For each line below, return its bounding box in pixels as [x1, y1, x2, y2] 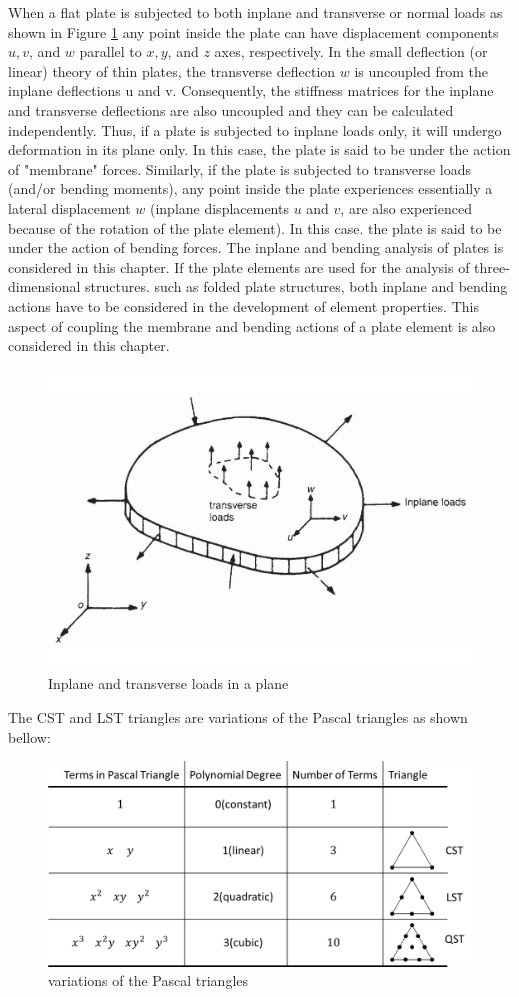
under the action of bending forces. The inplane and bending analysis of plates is [8, 237, 504, 258]
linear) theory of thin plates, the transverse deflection [8, 60, 336, 81]
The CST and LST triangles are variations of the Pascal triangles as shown [8, 706, 468, 727]
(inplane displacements [149, 197, 289, 218]
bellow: [8, 726, 51, 747]
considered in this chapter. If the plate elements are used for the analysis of [8, 256, 470, 277]
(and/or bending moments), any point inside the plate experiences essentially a [8, 178, 493, 199]
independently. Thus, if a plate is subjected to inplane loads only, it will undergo [8, 119, 502, 140]
